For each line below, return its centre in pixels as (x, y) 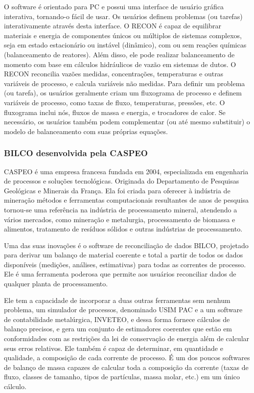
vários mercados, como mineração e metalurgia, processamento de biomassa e (120, 219)
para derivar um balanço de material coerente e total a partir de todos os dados (124, 255)
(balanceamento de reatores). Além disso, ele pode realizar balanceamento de (119, 54)
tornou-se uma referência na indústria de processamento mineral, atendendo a (121, 209)
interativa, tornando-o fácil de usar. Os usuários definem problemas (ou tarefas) (123, 16)
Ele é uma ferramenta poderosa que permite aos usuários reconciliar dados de (120, 274)
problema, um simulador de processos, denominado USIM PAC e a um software (123, 310)
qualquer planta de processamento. (56, 284)
